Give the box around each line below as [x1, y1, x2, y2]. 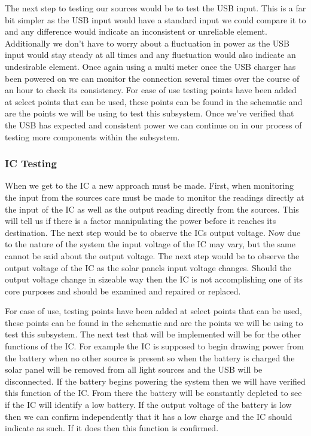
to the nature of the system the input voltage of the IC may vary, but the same [5, 238, 295, 250]
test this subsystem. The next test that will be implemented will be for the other [5, 328, 301, 340]
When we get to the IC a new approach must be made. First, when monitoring [5, 179, 294, 192]
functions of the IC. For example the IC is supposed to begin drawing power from [5, 340, 304, 352]
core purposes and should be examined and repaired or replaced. [5, 284, 241, 297]
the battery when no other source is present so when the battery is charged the [5, 351, 295, 364]
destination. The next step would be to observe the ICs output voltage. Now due [5, 226, 301, 238]
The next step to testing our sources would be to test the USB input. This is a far [5, 2, 306, 14]
